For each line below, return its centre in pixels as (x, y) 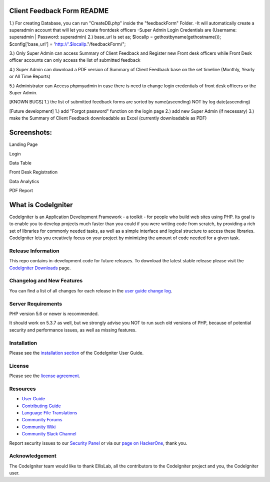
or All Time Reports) (30, 76)
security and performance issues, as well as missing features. (73, 330)
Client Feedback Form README (59, 11)
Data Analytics (24, 181)
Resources (22, 389)
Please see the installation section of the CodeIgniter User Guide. (76, 353)
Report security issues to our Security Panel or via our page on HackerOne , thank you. (98, 443)
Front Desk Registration (33, 172)
